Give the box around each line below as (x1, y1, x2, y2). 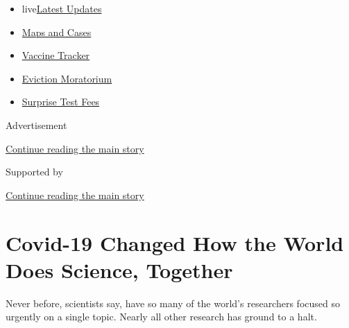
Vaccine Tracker (22, 48, 90, 62)
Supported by (6, 164, 63, 179)
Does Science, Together (6, 255, 233, 284)
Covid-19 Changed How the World (6, 228, 344, 257)
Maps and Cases (22, 24, 92, 39)
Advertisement (6, 117, 67, 132)
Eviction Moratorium (22, 71, 112, 85)
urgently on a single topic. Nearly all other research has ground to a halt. (6, 309, 317, 324)
